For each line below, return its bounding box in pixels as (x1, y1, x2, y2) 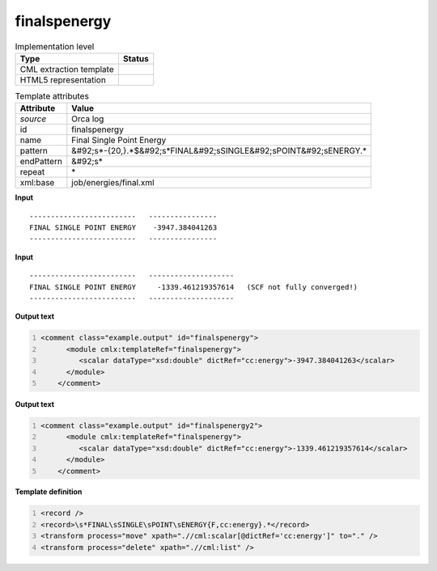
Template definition (15, 487, 83, 497)
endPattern (19, 156, 62, 167)
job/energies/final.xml (71, 177, 155, 188)
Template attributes (15, 91, 89, 102)
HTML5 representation (19, 74, 107, 85)
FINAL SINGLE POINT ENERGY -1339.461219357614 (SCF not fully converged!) (29, 282, 359, 291)
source (19, 113, 47, 125)
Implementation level (15, 40, 95, 52)
